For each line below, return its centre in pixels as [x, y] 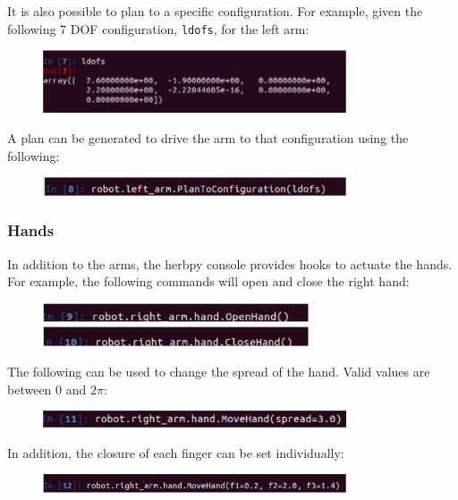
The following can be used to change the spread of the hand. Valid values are [219, 372]
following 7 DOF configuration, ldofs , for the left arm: [158, 28]
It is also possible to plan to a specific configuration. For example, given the [215, 11]
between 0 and [47, 389]
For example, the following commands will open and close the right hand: [208, 281]
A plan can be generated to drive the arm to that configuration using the [208, 137]
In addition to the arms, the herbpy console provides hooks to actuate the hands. [230, 263]
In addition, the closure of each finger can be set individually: [176, 452]
